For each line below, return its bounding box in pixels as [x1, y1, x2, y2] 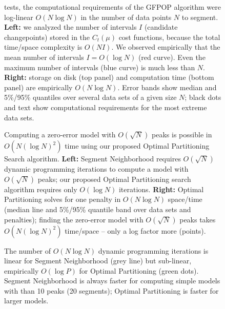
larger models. [4, 295, 49, 306]
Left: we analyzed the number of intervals [4, 22, 137, 32]
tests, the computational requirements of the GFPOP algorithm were [4, 2, 221, 12]
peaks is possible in [152, 129, 212, 140]
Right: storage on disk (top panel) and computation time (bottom [4, 72, 214, 83]
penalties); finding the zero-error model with [4, 214, 144, 224]
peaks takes [179, 214, 216, 224]
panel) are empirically [4, 81, 73, 92]
